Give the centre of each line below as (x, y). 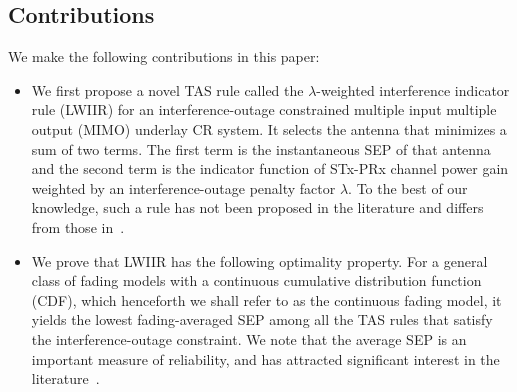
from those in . (78, 226)
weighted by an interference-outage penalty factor (183, 187)
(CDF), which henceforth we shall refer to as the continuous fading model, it (266, 299)
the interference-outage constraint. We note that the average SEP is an (249, 338)
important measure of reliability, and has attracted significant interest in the (265, 358)
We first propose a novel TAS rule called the (167, 89)
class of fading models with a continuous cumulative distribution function (256, 280)
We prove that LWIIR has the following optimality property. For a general (259, 260)
